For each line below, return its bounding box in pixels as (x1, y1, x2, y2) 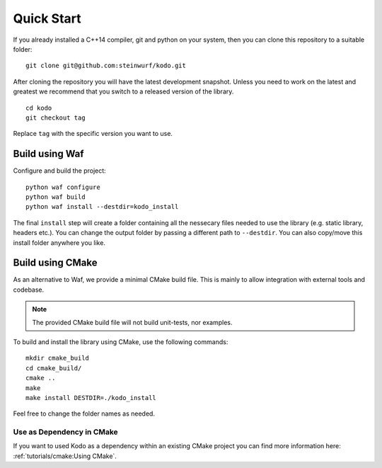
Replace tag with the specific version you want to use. (13, 130, 173, 138)
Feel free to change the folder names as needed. (13, 409, 156, 418)
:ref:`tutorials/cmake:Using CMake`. (13, 452, 117, 460)
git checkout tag (25, 113, 86, 122)
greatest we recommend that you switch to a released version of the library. (13, 87, 234, 96)
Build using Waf (13, 148, 84, 160)
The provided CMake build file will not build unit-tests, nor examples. (32, 318, 233, 326)
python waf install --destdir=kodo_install (25, 202, 179, 211)
